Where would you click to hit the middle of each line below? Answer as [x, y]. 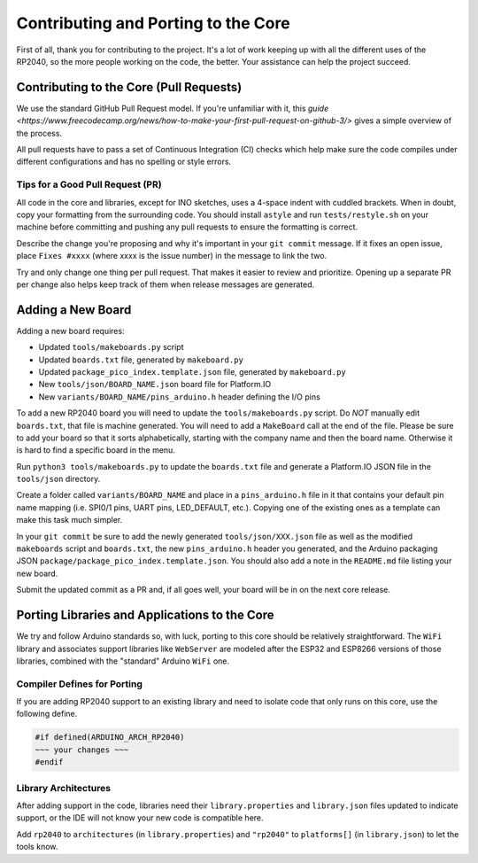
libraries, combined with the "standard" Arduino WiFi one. [123, 661]
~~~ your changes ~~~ [82, 750]
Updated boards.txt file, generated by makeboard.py [141, 360]
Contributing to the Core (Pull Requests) [129, 87]
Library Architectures [63, 788]
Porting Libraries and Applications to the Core [145, 615]
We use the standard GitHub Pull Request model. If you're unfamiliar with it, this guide [173, 108]
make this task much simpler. [69, 520]
